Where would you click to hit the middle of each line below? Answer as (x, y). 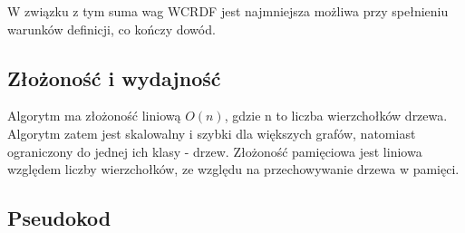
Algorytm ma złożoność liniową (94, 116)
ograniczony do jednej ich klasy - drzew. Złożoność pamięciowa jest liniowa (215, 151)
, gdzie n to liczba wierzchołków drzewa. (336, 116)
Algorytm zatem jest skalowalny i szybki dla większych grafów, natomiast (212, 133)
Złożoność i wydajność (114, 78)
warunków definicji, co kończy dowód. (111, 29)
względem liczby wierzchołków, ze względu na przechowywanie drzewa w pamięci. (233, 169)
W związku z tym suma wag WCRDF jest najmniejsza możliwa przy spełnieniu (228, 11)
